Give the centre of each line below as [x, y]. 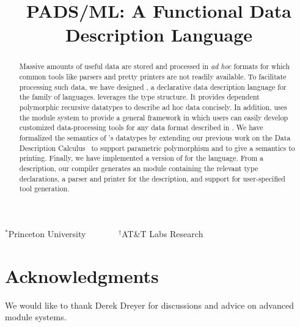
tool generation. [44, 189]
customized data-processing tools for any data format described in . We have [141, 127]
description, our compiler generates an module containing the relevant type [139, 168]
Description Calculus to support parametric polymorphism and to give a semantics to [157, 148]
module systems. [36, 317]
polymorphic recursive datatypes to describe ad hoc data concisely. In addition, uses [153, 107]
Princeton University [47, 233]
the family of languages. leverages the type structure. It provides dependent [139, 97]
